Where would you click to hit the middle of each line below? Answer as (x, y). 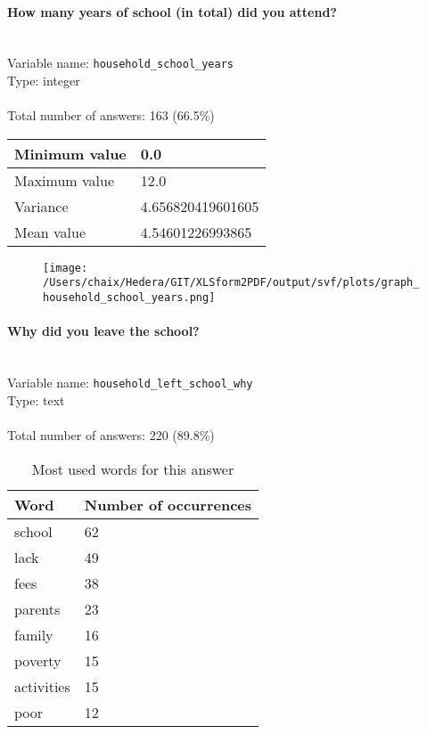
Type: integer (44, 81)
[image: (66, 268)
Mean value (50, 232)
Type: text (36, 400)
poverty (38, 660)
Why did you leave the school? (103, 331)
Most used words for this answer (133, 469)
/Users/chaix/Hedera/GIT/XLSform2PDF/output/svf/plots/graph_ (231, 283)
